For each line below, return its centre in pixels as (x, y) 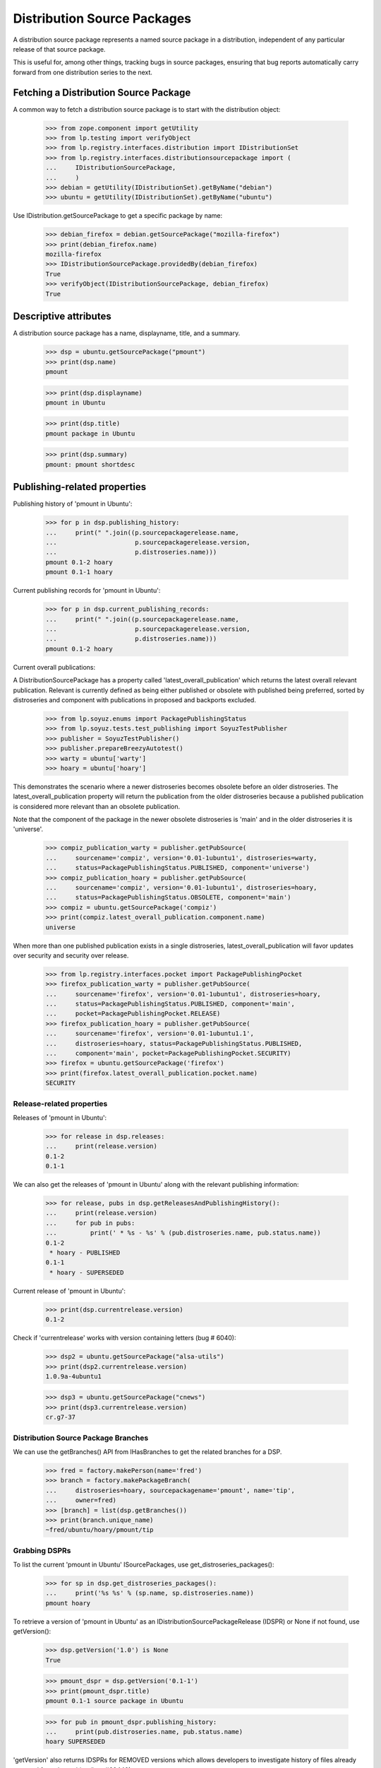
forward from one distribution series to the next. (83, 72)
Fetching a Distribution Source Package (102, 92)
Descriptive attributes (62, 316)
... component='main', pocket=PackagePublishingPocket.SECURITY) (168, 1053)
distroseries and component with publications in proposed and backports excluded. (135, 699)
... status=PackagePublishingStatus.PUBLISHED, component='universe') (178, 868)
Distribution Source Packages (102, 18)
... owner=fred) (81, 1500)
